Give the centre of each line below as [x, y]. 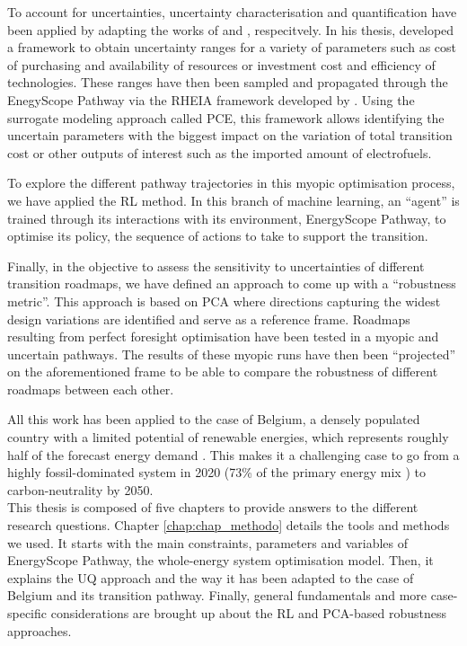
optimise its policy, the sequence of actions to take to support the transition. [218, 236]
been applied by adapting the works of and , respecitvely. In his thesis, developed [231, 29]
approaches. [40, 630]
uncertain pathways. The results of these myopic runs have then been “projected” [232, 354]
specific [27, 613]
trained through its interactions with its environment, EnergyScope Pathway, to [227, 218]
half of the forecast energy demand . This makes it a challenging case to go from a [233, 454]
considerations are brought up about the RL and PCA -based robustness [249, 613]
